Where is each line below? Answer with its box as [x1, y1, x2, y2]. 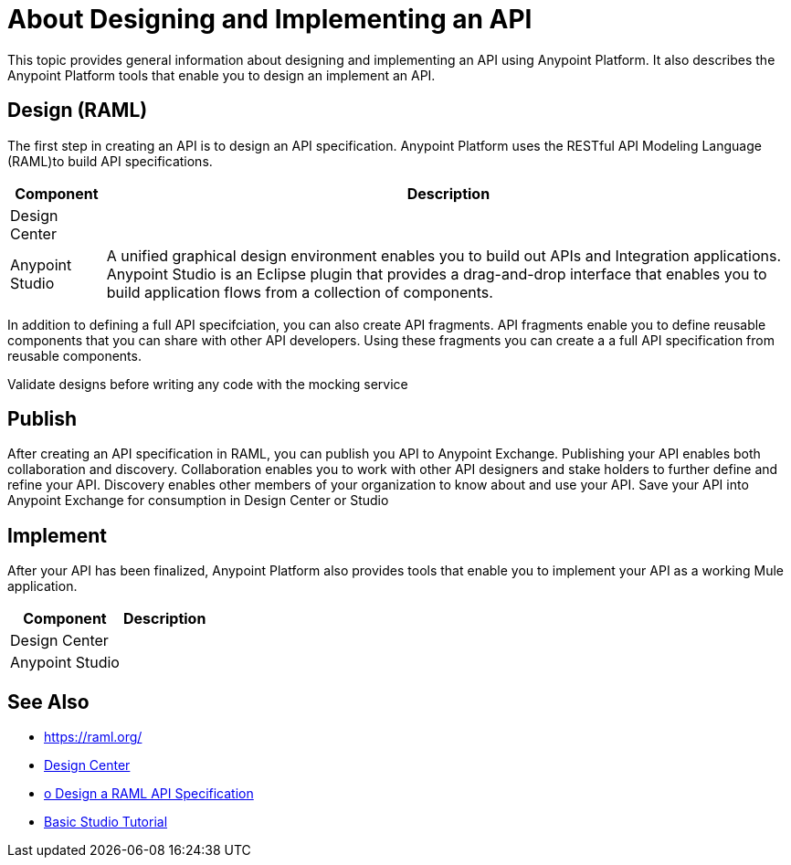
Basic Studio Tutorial [44, 814, 168, 830]
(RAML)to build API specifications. [7, 153, 213, 169]
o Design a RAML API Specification [44, 786, 254, 802]
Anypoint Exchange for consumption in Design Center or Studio [7, 492, 389, 509]
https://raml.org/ [44, 729, 142, 745]
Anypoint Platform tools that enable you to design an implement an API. [7, 67, 436, 83]
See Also [7, 690, 90, 713]
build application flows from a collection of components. [106, 282, 493, 301]
